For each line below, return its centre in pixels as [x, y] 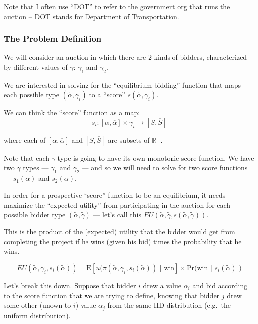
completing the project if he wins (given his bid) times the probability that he [123, 241]
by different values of [36, 67]
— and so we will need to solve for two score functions [165, 167]
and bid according [220, 285]
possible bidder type [35, 215]
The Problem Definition [53, 39]
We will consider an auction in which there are [75, 57]
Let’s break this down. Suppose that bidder [70, 285]
